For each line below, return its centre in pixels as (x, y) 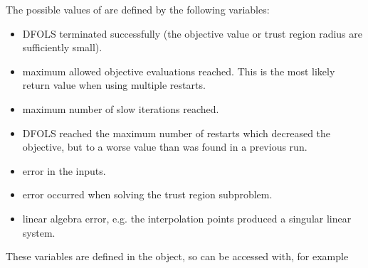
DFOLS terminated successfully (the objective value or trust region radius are (192, 33)
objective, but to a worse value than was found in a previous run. (165, 147)
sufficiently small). (62, 47)
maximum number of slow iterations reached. (121, 108)
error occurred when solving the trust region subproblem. (147, 194)
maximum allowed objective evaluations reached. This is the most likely (179, 71)
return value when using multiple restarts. (114, 85)
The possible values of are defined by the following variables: (138, 9)
